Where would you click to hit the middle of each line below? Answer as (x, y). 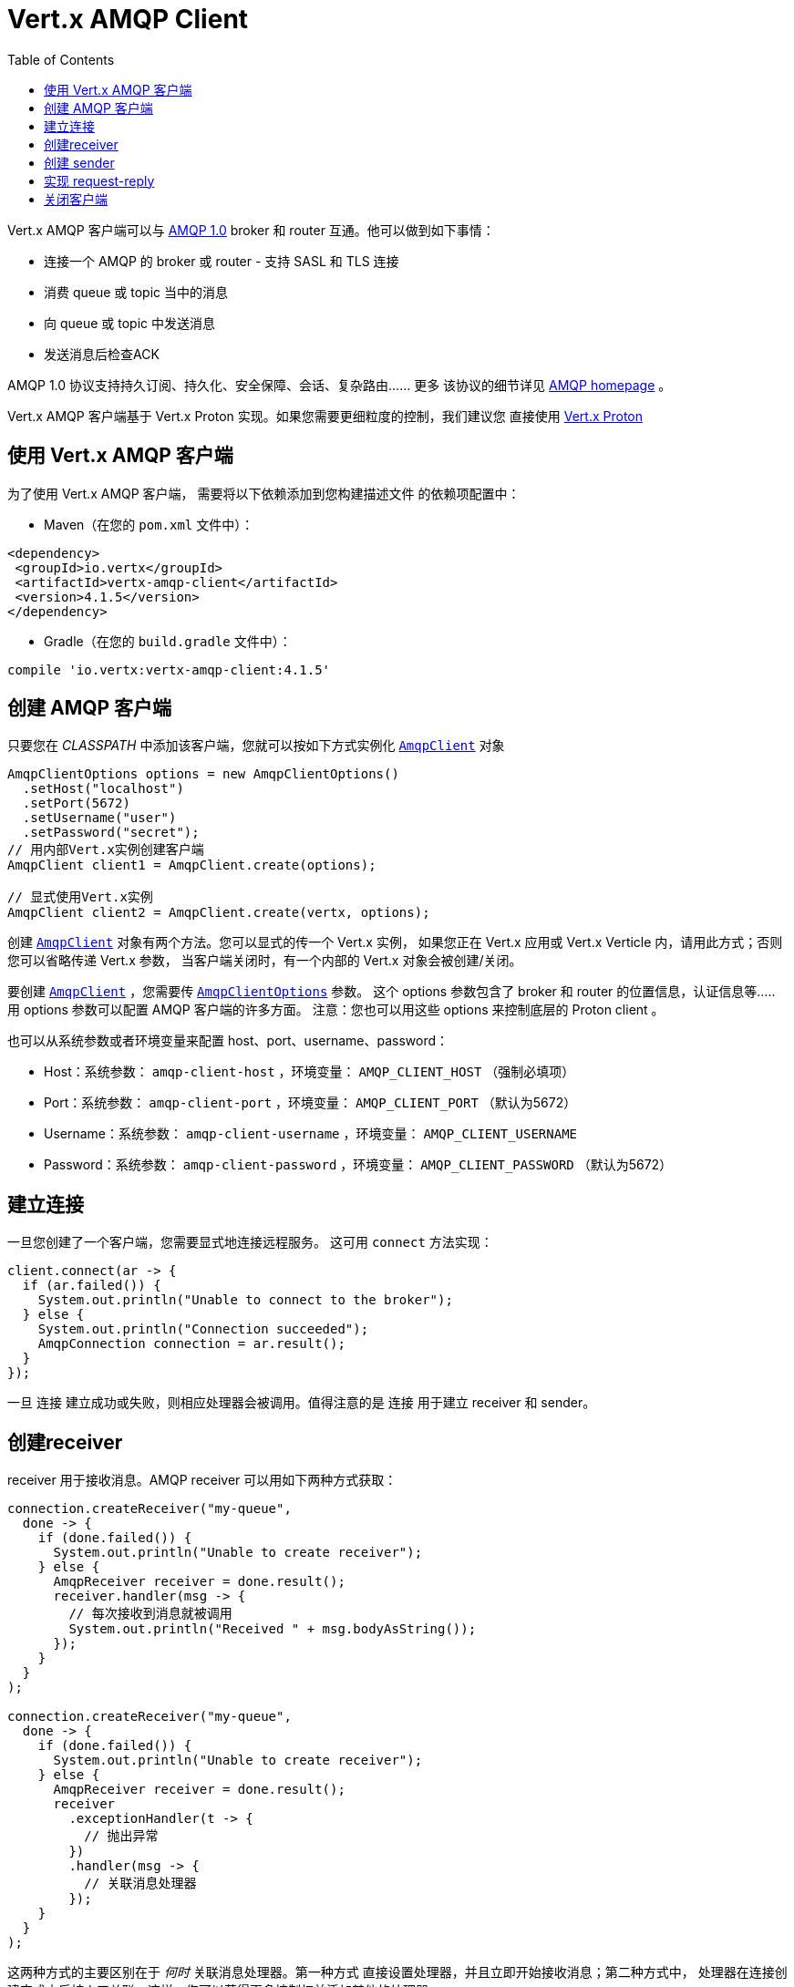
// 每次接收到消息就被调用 (150, 1614)
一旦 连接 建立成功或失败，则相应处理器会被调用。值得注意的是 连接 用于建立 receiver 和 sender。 (302, 1403)
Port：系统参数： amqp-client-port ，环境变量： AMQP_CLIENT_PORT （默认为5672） (310, 1103)
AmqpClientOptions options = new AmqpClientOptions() (203, 774)
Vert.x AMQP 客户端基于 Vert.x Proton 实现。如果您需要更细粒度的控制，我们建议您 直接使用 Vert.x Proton (325, 416)
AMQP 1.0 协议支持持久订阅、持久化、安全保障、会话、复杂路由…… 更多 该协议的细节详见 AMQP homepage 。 (340, 385)
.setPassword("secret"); (111, 833)
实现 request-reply (99, 180)
